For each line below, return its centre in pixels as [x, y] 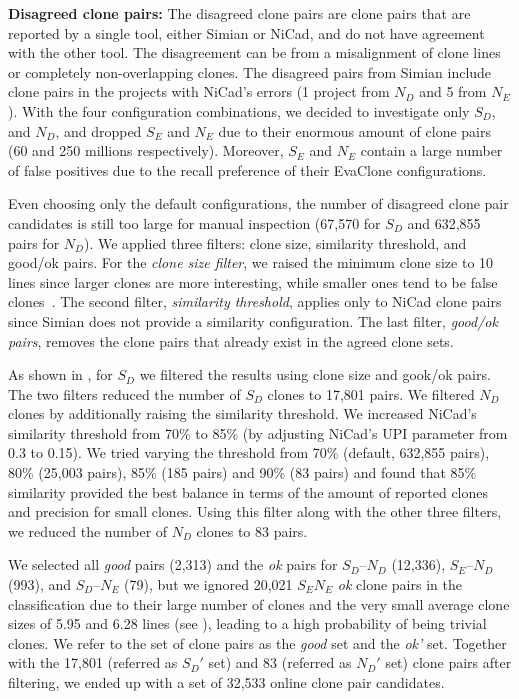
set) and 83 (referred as [280, 662]
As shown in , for [60, 374]
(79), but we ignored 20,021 [208, 584]
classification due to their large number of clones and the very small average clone [259, 603]
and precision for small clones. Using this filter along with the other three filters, [255, 511]
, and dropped [98, 130]
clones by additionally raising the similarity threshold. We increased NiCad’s [242, 413]
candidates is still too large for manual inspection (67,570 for [194, 222]
